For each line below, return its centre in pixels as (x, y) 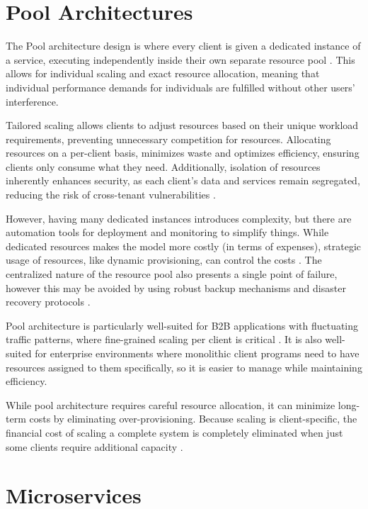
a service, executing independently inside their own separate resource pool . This (180, 59)
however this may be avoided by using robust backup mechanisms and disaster (176, 287)
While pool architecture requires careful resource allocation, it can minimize (171, 404)
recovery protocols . (48, 302)
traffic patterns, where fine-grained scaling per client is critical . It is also (164, 339)
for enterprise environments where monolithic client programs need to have (197, 353)
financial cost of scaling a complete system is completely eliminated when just (174, 432)
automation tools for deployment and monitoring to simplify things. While (167, 232)
